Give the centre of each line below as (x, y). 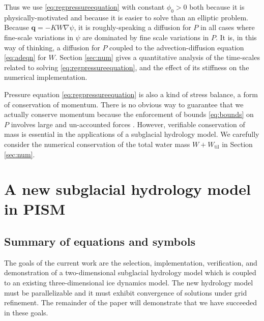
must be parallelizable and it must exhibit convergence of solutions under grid (126, 292)
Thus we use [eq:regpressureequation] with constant (84, 7)
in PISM (35, 209)
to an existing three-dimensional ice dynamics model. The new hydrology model (129, 283)
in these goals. (26, 312)
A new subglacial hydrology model (127, 189)
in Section (237, 144)
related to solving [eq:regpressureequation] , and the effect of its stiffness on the (127, 67)
